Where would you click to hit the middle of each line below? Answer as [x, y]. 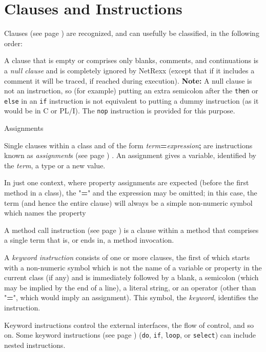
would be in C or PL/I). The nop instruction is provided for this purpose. [120, 111]
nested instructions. [35, 345]
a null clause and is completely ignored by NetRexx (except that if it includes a [129, 70]
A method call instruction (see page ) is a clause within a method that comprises [131, 230]
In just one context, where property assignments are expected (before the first [127, 182]
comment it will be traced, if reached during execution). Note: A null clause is [128, 80]
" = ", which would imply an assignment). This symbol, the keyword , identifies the [131, 297]
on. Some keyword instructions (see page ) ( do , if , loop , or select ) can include [130, 335]
